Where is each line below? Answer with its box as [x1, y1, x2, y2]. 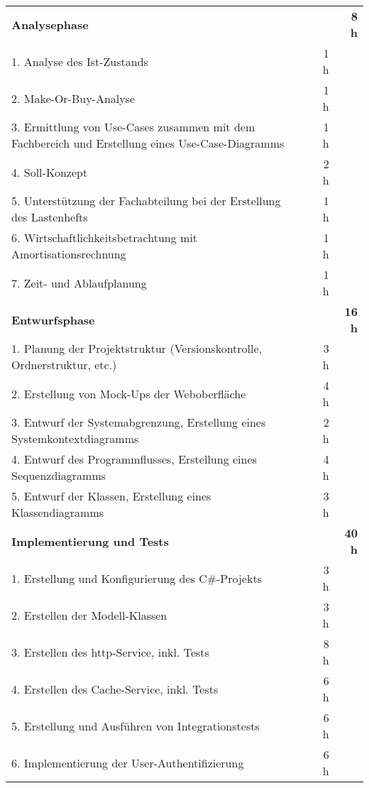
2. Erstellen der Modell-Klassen [11, 606, 167, 623]
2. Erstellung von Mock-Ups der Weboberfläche [11, 385, 246, 402]
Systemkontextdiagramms [11, 430, 139, 447]
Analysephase [11, 16, 89, 33]
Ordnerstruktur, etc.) [11, 356, 117, 373]
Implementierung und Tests [11, 532, 169, 549]
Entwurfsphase [11, 311, 95, 328]
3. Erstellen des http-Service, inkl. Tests [11, 643, 209, 660]
